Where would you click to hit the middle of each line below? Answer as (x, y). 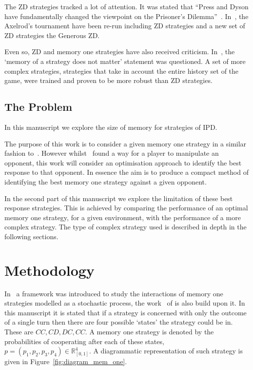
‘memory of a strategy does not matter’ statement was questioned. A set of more (125, 61)
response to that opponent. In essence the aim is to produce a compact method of (126, 172)
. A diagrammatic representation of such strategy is (166, 351)
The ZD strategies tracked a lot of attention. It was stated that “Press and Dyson (126, 6)
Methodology (49, 270)
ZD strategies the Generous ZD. (52, 35)
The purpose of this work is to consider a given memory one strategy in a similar (126, 143)
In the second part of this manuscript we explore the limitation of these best (119, 198)
